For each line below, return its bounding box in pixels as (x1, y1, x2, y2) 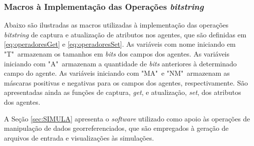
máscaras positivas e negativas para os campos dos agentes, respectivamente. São (4, 77, 248, 88)
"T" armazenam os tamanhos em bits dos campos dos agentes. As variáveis (4, 49, 230, 58)
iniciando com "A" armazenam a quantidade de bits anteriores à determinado (4, 58, 237, 68)
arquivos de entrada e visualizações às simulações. (4, 132, 154, 143)
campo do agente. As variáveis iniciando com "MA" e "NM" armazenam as (4, 68, 230, 78)
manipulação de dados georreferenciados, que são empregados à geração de (4, 123, 229, 133)
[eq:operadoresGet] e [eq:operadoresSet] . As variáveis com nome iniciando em (4, 39, 236, 49)
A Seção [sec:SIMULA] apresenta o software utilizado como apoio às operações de (4, 113, 250, 123)
